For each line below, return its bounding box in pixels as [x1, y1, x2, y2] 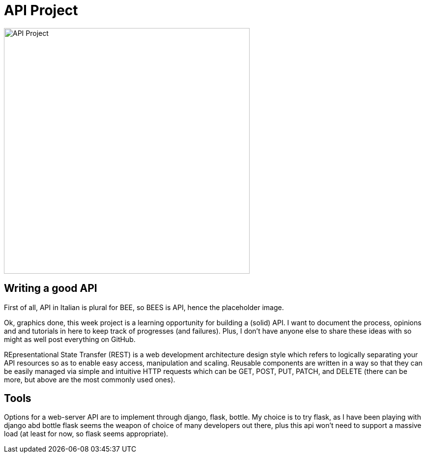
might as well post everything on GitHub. [4, 335, 136, 343]
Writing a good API [4, 282, 97, 295]
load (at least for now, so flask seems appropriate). [4, 429, 169, 438]
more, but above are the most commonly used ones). [4, 375, 175, 384]
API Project [4, 2, 78, 19]
